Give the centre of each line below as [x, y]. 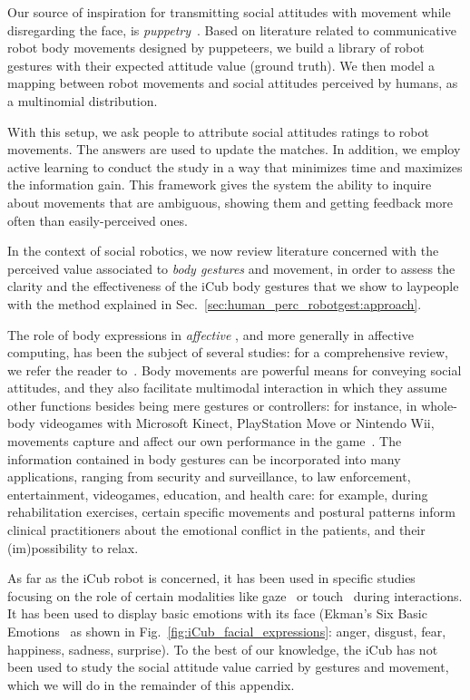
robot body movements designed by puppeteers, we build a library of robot [216, 48]
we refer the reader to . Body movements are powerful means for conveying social [235, 369]
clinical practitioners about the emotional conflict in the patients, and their [216, 530]
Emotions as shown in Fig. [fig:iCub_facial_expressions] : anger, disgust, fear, [227, 631]
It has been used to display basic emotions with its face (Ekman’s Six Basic [217, 613]
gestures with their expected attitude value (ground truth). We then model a [221, 65]
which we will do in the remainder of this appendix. [151, 684]
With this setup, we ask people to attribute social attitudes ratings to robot [218, 131]
